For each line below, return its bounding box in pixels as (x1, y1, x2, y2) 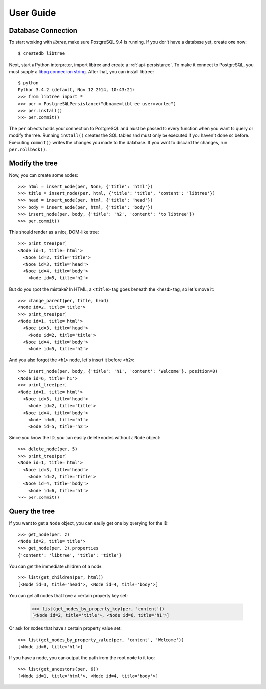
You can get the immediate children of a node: (9, 563, 103, 569)
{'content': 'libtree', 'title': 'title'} (18, 552, 122, 558)
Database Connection (9, 26, 77, 35)
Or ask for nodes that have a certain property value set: (9, 625, 122, 631)
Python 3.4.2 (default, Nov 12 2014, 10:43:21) (18, 87, 135, 93)
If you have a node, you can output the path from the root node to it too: (9, 654, 155, 661)
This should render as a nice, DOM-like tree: (9, 229, 99, 235)
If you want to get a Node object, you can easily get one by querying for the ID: (9, 520, 169, 526)
